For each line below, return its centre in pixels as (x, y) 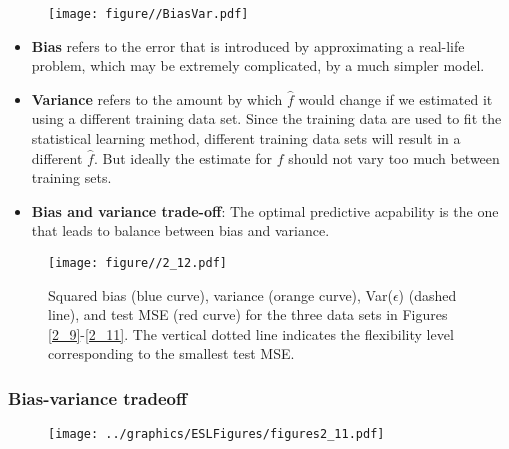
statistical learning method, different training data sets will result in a (246, 138)
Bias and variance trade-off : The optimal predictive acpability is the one (265, 210)
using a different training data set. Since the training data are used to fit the (266, 118)
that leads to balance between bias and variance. (180, 230)
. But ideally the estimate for (182, 157)
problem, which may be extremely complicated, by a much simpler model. (258, 65)
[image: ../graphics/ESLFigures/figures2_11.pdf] (216, 434)
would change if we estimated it (395, 98)
